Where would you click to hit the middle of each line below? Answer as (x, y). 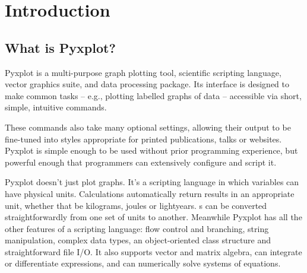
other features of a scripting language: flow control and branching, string (137, 228)
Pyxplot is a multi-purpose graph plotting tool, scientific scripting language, (143, 72)
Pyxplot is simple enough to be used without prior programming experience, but (151, 150)
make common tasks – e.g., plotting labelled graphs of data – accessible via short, (153, 95)
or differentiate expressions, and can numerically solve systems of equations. (143, 263)
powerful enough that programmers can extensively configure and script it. (141, 162)
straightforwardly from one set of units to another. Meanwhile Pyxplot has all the (153, 217)
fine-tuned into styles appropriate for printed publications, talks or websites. (143, 139)
